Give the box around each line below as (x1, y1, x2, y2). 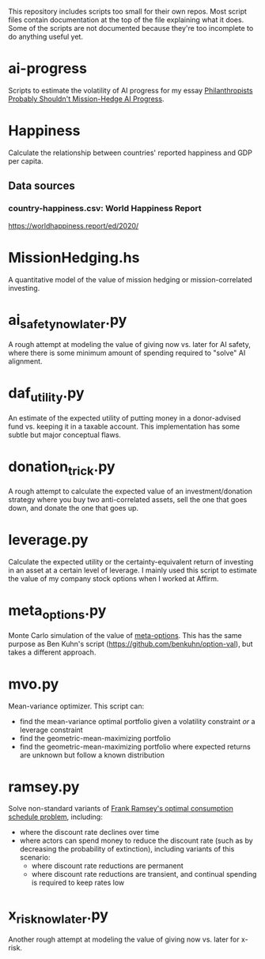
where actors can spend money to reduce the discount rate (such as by (19, 836, 253, 845)
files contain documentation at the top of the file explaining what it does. (8, 15, 244, 25)
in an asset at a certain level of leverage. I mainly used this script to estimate (8, 565, 257, 576)
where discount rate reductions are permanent (31, 861, 184, 870)
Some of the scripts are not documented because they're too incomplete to (8, 24, 254, 32)
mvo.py (8, 675, 59, 693)
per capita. (8, 156, 44, 165)
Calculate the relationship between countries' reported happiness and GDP (8, 148, 253, 157)
